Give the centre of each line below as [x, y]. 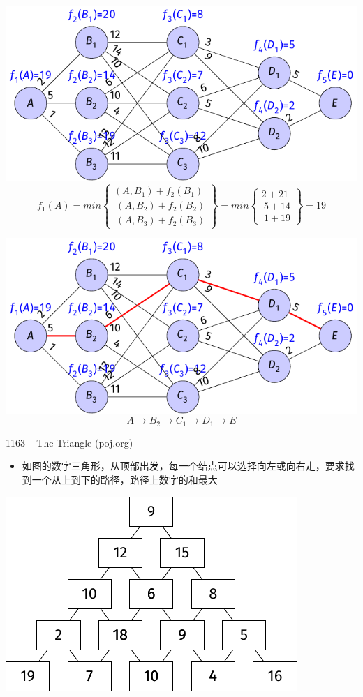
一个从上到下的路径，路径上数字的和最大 [125, 479]
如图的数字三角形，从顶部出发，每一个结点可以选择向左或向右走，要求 [183, 466]
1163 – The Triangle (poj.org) [69, 442]
